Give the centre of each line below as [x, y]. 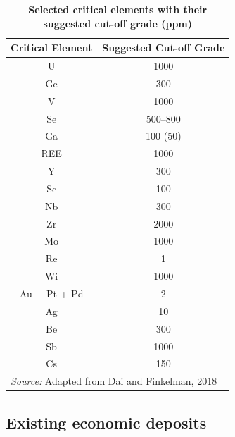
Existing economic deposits [106, 422]
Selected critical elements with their [118, 9]
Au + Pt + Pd [51, 293]
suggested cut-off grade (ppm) [118, 23]
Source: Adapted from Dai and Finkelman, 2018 [114, 381]
